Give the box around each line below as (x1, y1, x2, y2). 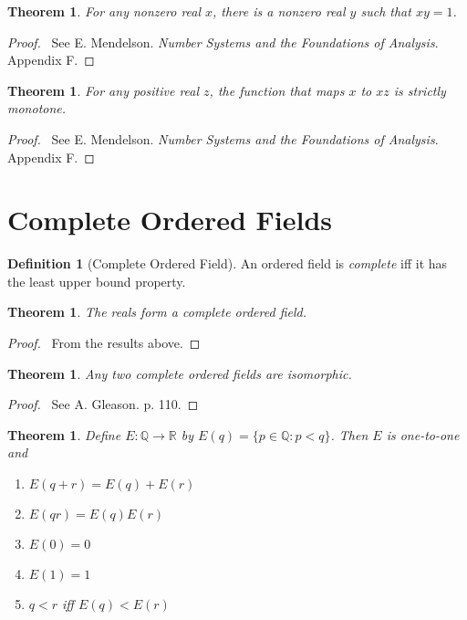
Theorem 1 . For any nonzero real (7, 2, 202, 20)
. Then (330, 425, 368, 444)
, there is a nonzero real (213, 2, 346, 20)
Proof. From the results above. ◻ (7, 333, 201, 352)
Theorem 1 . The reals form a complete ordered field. (7, 302, 306, 321)
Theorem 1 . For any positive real (7, 80, 200, 100)
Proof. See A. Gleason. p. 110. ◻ (7, 394, 199, 414)
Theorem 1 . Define (7, 425, 121, 444)
